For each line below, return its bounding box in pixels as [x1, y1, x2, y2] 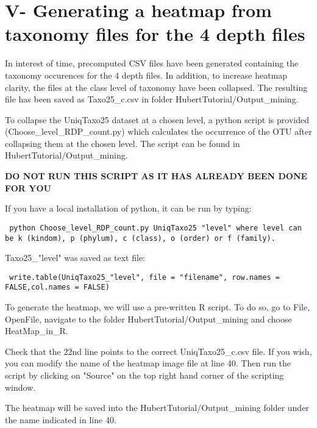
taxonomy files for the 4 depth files [5, 21, 305, 46]
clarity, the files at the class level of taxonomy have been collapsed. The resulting [5, 80, 308, 93]
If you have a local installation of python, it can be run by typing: [5, 202, 252, 215]
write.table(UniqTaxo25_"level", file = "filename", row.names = [9, 273, 280, 282]
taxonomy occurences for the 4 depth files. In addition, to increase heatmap [5, 68, 288, 81]
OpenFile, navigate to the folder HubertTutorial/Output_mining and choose [5, 312, 292, 325]
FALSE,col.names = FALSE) [5, 283, 110, 292]
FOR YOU [5, 181, 51, 194]
